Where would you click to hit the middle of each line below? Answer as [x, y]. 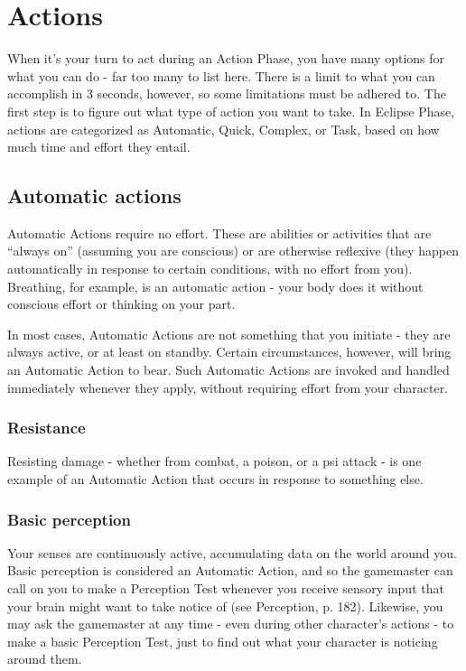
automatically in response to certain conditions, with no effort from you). [210, 269]
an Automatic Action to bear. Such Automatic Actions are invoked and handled [228, 370]
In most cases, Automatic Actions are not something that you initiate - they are [229, 334]
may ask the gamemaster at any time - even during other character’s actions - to [231, 624]
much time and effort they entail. [99, 147]
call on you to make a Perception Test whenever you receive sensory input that [226, 588]
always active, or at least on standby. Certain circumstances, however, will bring [229, 352]
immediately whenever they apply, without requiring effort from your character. [228, 387]
